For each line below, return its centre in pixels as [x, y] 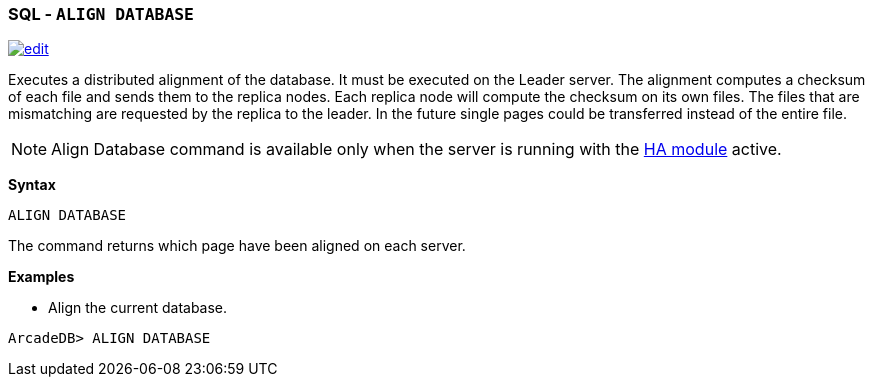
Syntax [32, 185]
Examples [41, 277]
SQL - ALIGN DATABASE [101, 14]
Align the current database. [138, 308]
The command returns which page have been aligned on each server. [237, 246]
